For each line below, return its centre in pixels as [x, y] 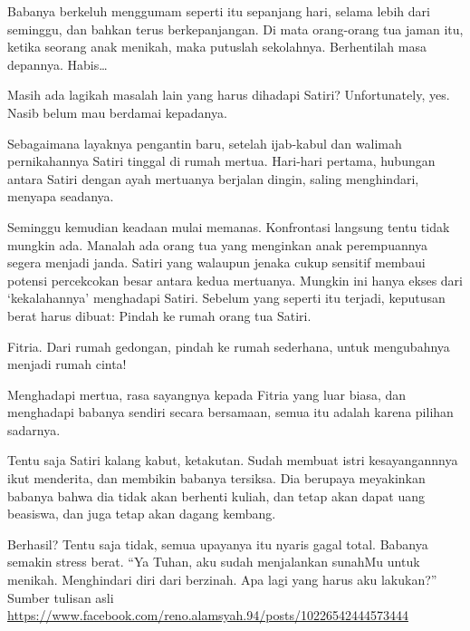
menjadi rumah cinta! [67, 364]
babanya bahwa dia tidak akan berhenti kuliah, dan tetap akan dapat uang [216, 495]
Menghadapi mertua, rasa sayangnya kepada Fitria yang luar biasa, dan [207, 394]
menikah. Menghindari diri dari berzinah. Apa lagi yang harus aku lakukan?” [222, 580]
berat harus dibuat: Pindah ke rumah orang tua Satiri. [159, 315]
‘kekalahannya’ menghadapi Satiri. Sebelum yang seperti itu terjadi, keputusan [226, 298]
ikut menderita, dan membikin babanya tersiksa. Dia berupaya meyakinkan [216, 478]
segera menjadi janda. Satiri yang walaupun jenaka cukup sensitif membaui [216, 262]
